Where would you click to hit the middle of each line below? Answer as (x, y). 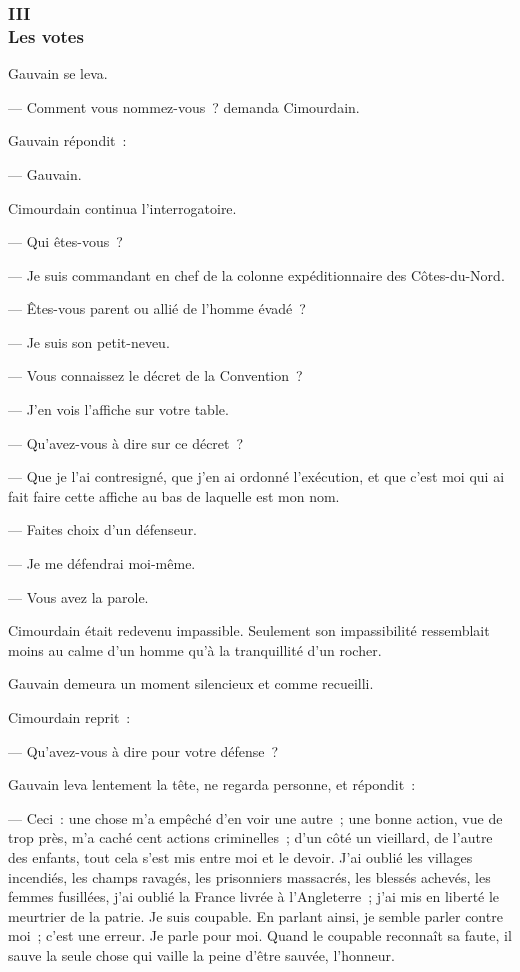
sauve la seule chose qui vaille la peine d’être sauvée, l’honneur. (201, 954)
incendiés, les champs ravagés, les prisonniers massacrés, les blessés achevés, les (249, 876)
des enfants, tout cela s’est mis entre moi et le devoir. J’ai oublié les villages (240, 856)
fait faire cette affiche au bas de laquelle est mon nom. (174, 495)
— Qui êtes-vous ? (65, 241)
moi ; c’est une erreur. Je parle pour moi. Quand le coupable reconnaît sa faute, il (260, 935)
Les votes (46, 35)
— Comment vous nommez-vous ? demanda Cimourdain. (184, 106)
